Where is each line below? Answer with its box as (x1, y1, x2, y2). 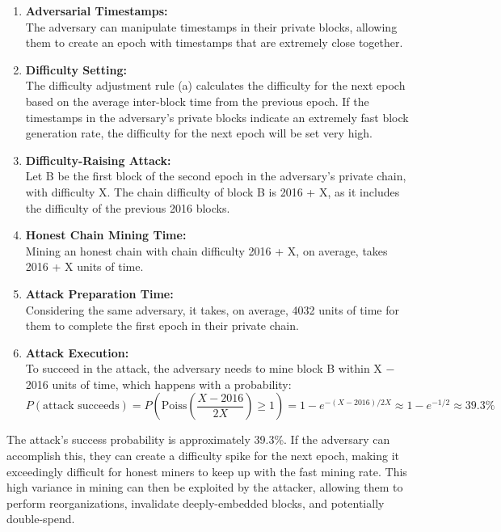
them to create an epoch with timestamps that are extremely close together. (25, 34, 403, 51)
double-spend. (6, 510, 75, 527)
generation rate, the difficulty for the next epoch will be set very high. (25, 125, 373, 141)
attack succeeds (43, 400, 120, 412)
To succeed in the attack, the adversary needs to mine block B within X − (25, 360, 395, 377)
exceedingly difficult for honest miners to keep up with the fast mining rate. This (6, 462, 407, 479)
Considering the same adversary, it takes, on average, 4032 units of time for (25, 301, 399, 318)
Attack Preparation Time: (25, 285, 174, 302)
